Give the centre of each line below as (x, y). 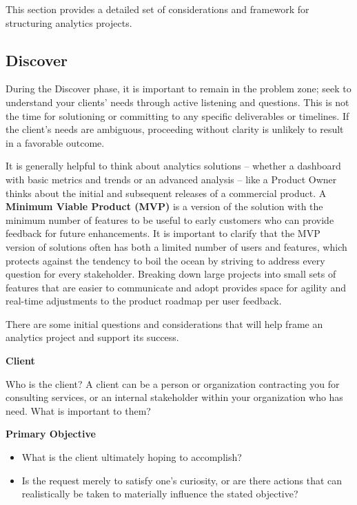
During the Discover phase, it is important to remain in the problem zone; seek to (178, 89)
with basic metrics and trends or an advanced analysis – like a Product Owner (171, 179)
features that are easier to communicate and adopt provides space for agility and (176, 287)
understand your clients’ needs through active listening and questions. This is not (177, 102)
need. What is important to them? (78, 410)
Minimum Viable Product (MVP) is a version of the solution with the (164, 206)
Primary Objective (51, 434)
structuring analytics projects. (69, 22)
